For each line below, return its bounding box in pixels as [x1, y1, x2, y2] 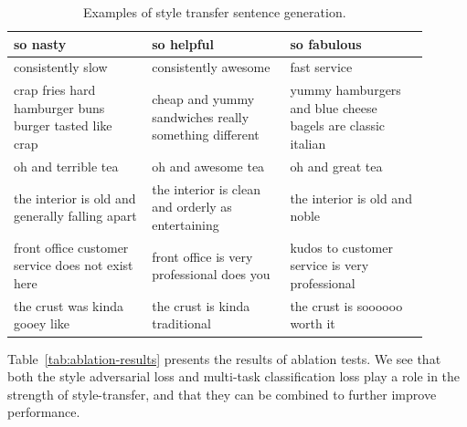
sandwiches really [152, 107, 249, 126]
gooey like [14, 314, 70, 333]
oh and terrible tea [14, 156, 119, 175]
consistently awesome [152, 57, 271, 77]
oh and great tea [290, 156, 383, 175]
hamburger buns [14, 98, 105, 117]
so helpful [152, 34, 215, 53]
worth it [290, 314, 335, 333]
